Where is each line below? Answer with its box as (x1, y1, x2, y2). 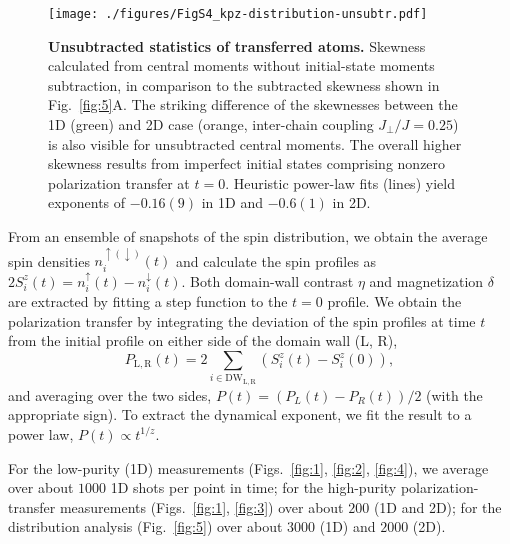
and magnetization (369, 270, 484, 291)
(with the (426, 384, 483, 405)
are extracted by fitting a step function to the (8, 291, 288, 312)
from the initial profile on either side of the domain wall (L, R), (8, 330, 398, 351)
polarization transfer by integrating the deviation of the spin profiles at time (8, 310, 476, 331)
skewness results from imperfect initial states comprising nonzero (48, 153, 446, 174)
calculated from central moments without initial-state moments (48, 55, 435, 76)
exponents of (48, 192, 126, 213)
